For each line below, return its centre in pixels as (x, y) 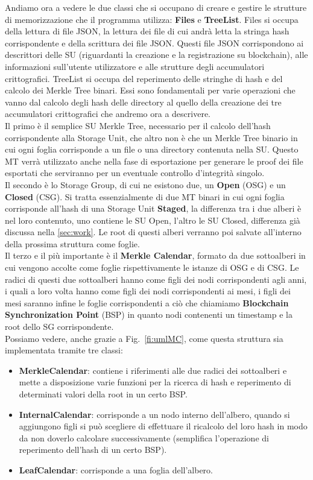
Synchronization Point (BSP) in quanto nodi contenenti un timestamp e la (149, 314)
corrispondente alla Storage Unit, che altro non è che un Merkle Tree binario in (151, 137)
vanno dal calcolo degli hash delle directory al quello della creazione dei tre (143, 102)
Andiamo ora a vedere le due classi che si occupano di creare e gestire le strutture (156, 7)
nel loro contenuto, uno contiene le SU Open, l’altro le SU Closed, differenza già (153, 220)
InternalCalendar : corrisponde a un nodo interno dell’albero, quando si (154, 414)
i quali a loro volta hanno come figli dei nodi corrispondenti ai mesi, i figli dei (148, 291)
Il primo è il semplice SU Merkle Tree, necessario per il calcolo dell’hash (138, 125)
